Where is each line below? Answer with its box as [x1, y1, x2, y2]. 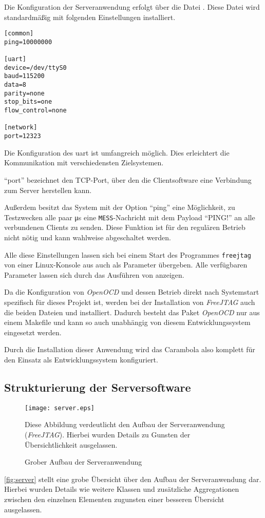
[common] [4, 30, 34, 37]
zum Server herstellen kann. [4, 184, 92, 195]
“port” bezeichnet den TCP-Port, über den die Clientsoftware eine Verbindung [4, 174, 252, 185]
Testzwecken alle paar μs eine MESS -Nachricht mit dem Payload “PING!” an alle [4, 212, 255, 222]
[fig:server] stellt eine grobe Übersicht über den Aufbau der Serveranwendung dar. [4, 473, 261, 484]
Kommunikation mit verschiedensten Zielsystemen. [4, 157, 164, 168]
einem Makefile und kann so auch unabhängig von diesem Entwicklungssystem [4, 317, 251, 328]
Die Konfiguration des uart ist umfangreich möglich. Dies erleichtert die [4, 147, 230, 158]
